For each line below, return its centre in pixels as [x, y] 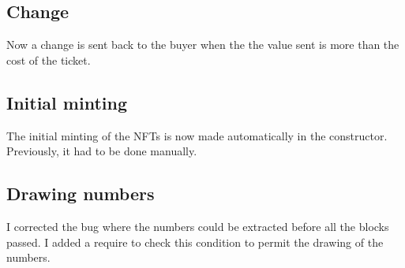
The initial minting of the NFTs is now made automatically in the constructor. [197, 135]
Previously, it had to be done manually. [102, 151]
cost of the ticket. [49, 60]
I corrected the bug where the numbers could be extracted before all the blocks [198, 226]
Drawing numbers [81, 194]
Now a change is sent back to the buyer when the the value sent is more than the [203, 45]
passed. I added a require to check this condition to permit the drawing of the [195, 242]
